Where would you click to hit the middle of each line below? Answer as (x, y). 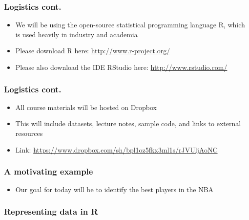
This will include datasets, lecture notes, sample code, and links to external (128, 123)
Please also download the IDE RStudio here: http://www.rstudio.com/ (121, 67)
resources (29, 133)
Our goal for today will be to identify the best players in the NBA (114, 189)
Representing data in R (51, 211)
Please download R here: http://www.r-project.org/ (93, 51)
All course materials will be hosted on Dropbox (86, 107)
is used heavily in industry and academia (76, 34)
